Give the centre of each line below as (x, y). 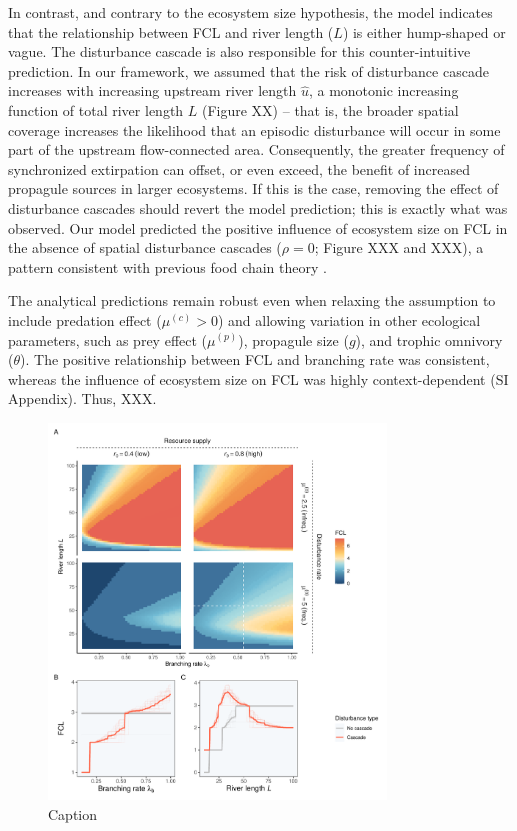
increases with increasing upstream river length (152, 90)
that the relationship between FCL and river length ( (171, 31)
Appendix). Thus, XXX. (82, 398)
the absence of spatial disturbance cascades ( (145, 247)
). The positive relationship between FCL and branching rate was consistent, (255, 359)
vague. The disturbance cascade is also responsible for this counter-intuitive (239, 51)
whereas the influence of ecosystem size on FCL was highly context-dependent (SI (258, 378)
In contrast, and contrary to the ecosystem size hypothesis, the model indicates (250, 12)
